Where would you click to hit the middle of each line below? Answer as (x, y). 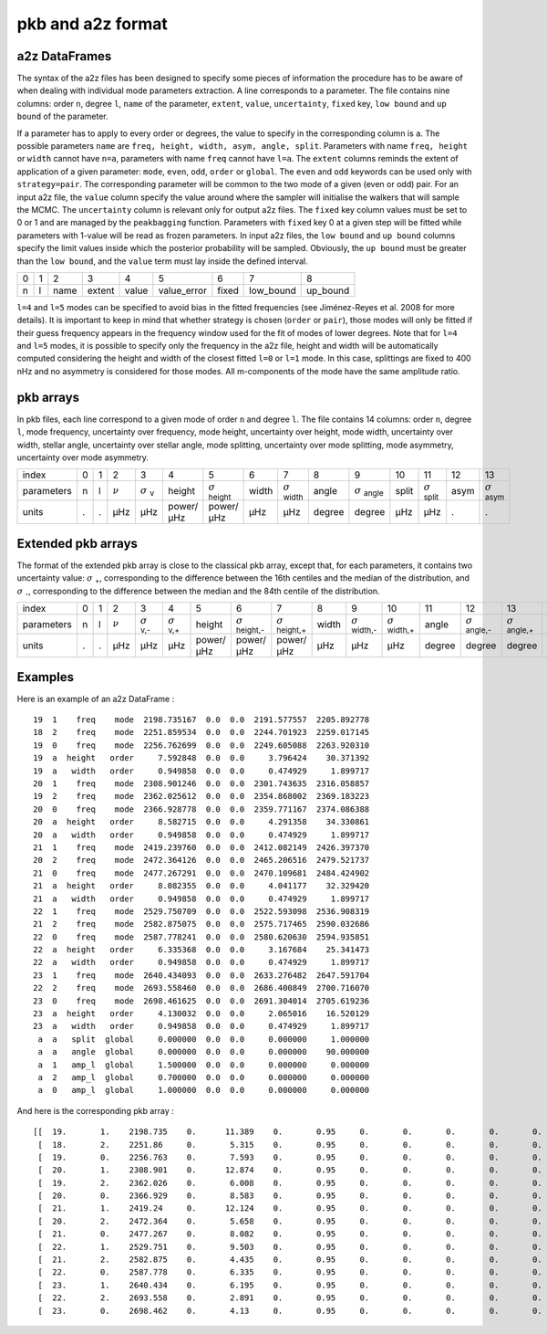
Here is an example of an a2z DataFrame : (96, 699)
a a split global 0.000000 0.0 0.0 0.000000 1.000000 (204, 1039)
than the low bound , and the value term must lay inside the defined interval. (163, 261)
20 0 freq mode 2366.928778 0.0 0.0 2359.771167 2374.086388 (201, 809)
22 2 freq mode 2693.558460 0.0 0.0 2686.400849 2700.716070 (201, 988)
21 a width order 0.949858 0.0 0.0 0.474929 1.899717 (201, 898)
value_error (182, 290)
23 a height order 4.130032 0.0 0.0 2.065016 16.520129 (201, 1014)
